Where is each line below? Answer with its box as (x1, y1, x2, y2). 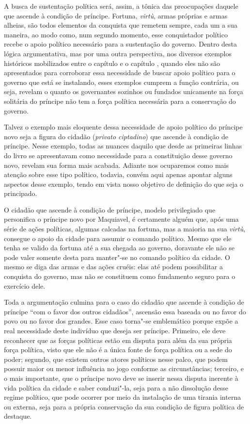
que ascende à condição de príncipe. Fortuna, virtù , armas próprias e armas (4, 10, 228, 20)
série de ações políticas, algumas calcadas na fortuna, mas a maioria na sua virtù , (4, 224, 246, 234)
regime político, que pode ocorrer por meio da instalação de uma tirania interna (4, 392, 241, 402)
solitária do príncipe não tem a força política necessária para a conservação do (4, 96, 236, 106)
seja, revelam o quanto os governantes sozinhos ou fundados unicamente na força (4, 86, 243, 97)
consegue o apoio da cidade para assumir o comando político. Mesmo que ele (4, 233, 232, 243)
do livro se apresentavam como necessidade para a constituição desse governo (4, 150, 233, 160)
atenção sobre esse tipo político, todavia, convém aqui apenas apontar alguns (4, 169, 233, 179)
